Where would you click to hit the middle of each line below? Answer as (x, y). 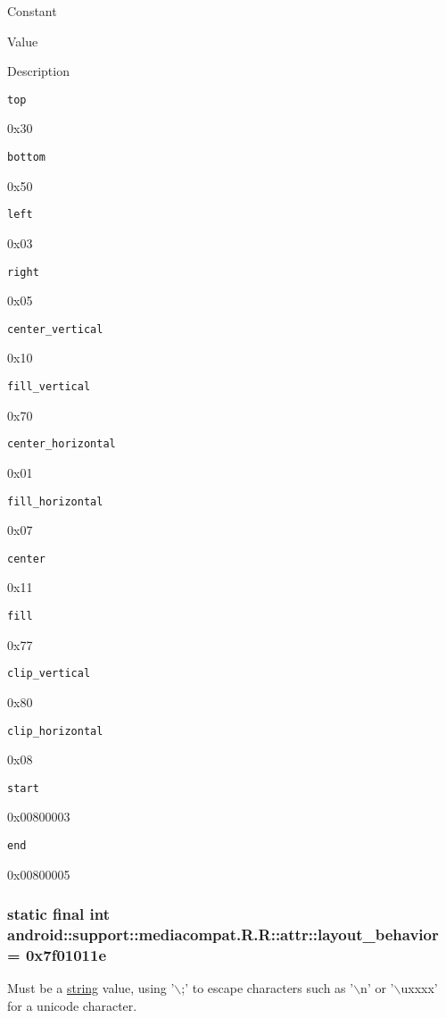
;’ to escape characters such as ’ (268, 988)
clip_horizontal (55, 731)
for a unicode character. (72, 1005)
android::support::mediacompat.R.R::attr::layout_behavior (223, 935)
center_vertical (55, 329)
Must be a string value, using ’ (91, 988)
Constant (32, 11)
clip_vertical (49, 674)
